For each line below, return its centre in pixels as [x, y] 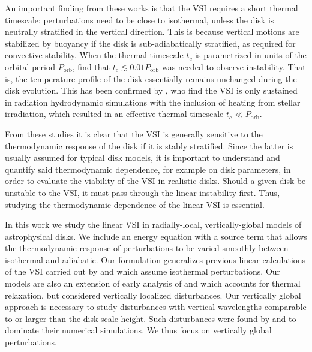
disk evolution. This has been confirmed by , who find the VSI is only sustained [151, 90]
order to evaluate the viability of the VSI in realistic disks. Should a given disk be [155, 181]
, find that [91, 66]
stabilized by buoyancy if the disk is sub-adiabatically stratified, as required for [150, 43]
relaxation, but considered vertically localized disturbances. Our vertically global [153, 295]
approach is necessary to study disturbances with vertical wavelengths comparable [156, 307]
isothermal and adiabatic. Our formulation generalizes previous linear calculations [155, 259]
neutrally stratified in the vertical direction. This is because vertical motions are [152, 31]
